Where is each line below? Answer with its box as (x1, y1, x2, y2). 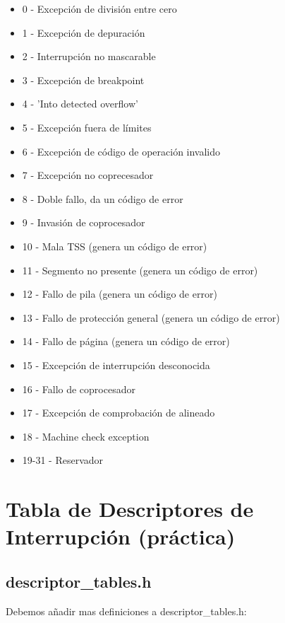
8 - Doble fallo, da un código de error (22, 191, 183, 206)
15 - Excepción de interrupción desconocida (22, 357, 210, 372)
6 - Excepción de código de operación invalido (22, 144, 221, 158)
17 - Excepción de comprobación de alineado (22, 405, 215, 420)
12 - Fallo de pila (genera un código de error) (22, 286, 217, 301)
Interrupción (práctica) (6, 522, 236, 551)
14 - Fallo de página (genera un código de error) (22, 334, 230, 349)
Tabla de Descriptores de (6, 494, 254, 523)
